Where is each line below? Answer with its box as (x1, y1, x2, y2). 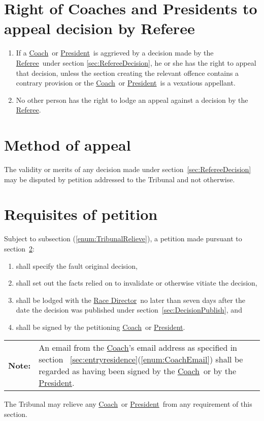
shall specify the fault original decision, (16, 260, 138, 271)
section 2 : (4, 243, 35, 254)
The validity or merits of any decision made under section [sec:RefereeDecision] (4, 164, 251, 174)
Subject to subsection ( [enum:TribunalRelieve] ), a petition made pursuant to (4, 233, 242, 244)
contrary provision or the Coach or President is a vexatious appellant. (16, 77, 236, 88)
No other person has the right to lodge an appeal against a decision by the (16, 94, 248, 105)
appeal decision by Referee (4, 18, 195, 39)
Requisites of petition (4, 204, 158, 224)
